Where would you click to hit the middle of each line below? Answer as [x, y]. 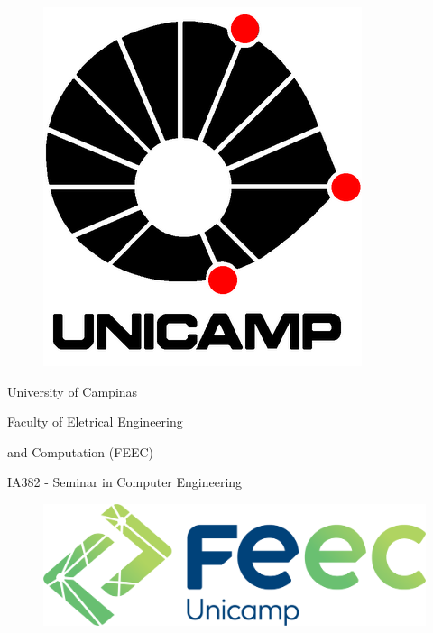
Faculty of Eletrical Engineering [95, 422]
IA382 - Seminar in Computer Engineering [125, 482]
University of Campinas [73, 391]
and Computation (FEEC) [81, 451]
